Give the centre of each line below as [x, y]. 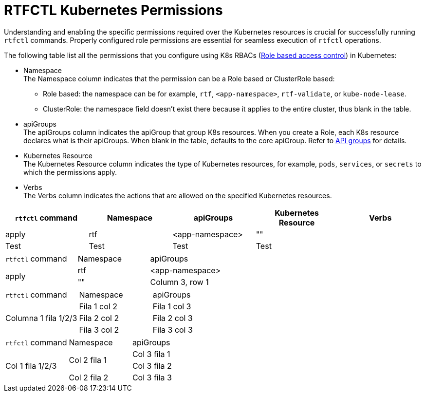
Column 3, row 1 [179, 282]
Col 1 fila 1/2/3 [31, 366]
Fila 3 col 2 [99, 330]
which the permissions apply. [70, 172]
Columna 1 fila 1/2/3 [41, 318]
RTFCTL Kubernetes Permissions [113, 10]
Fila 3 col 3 [173, 330]
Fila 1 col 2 [98, 306]
